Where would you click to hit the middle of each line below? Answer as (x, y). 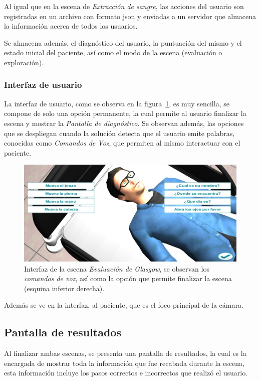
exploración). (24, 62)
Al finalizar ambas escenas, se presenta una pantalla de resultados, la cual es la (125, 353)
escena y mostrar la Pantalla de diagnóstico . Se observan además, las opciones (124, 123)
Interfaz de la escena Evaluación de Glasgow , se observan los (117, 268)
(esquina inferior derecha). (64, 288)
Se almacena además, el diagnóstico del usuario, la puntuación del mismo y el (123, 42)
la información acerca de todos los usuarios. (71, 26)
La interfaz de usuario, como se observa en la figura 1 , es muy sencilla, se (117, 103)
